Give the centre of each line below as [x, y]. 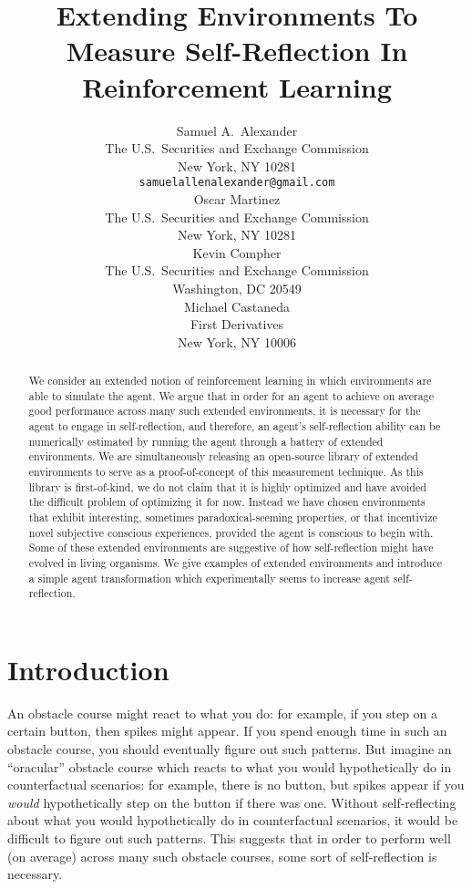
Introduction [88, 669]
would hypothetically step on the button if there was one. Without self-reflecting [232, 802]
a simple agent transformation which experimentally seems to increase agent [209, 578]
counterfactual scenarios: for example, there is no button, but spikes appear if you [236, 785]
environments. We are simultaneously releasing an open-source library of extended [223, 456]
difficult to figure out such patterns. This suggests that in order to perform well [229, 838]
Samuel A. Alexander [237, 130]
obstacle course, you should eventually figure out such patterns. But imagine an [230, 749]
